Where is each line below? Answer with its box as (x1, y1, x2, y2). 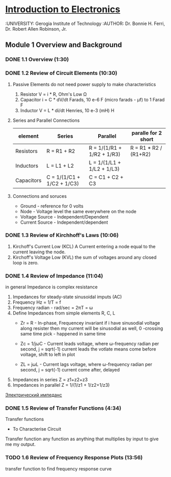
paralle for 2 (131, 129, 162, 136)
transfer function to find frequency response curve (5, 465, 112, 472)
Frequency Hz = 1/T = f (12, 299, 62, 305)
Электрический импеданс (5, 392, 63, 398)
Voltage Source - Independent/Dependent (20, 214, 109, 220)
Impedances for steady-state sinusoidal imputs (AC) (12, 294, 122, 300)
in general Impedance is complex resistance (5, 284, 98, 290)
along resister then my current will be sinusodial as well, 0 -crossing (20, 325, 163, 332)
